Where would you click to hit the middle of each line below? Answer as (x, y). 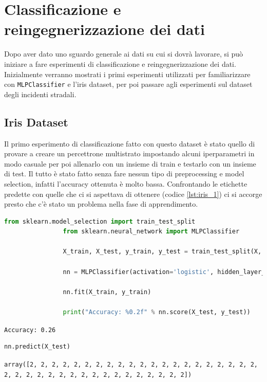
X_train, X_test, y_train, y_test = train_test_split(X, (162, 252)
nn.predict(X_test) (37, 347)
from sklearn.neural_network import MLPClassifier (151, 232)
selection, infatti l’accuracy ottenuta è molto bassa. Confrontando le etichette (126, 183)
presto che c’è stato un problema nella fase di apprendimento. (101, 204)
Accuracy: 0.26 (30, 330)
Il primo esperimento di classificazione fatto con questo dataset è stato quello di (130, 143)
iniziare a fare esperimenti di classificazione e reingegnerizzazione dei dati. (120, 63)
